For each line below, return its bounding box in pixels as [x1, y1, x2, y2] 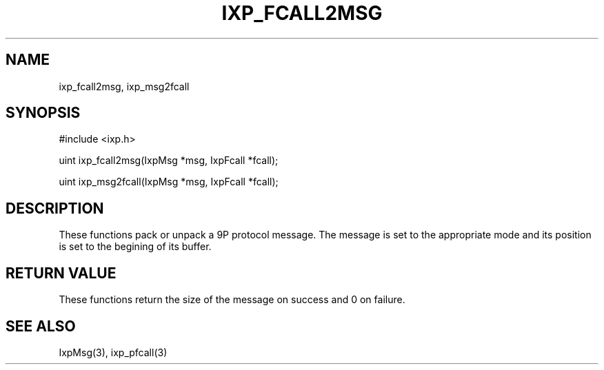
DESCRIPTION [6, 199, 104, 217]
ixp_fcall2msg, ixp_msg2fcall [59, 80, 190, 92]
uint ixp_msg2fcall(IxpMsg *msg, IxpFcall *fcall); [59, 176, 279, 188]
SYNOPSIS [6, 104, 81, 122]
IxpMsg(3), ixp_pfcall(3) [59, 346, 168, 358]
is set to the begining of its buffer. [59, 240, 212, 253]
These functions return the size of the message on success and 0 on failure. [59, 294, 405, 306]
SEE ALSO [6, 317, 76, 335]
